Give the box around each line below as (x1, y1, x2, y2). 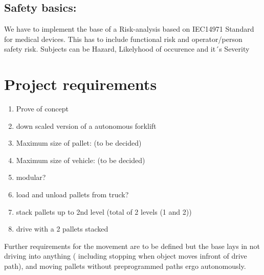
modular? (16, 172, 46, 182)
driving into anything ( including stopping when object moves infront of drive (4, 250, 247, 261)
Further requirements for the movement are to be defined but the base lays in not (4, 240, 260, 251)
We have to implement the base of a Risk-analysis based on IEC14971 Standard (4, 24, 254, 34)
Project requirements (4, 74, 157, 95)
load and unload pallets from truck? (16, 189, 129, 200)
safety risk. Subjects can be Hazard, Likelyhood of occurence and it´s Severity (4, 43, 250, 54)
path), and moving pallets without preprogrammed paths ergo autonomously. (4, 261, 246, 271)
